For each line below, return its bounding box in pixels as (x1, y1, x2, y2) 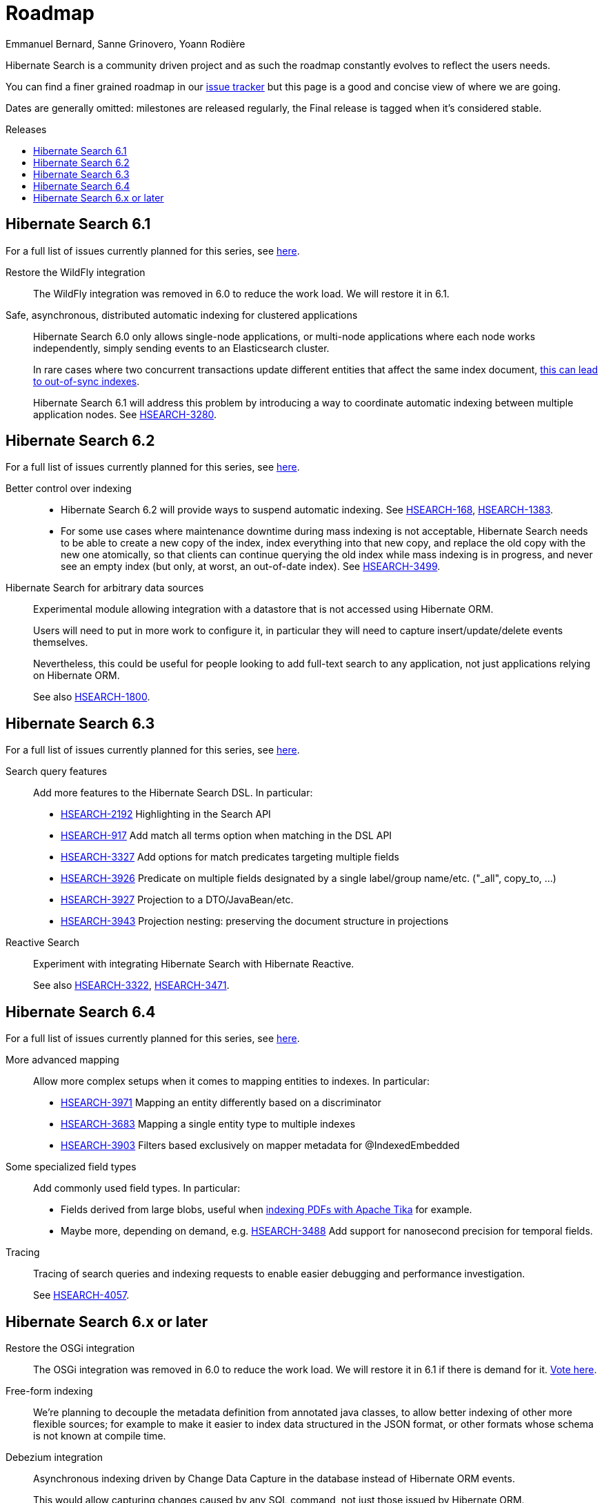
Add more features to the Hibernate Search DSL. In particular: (33, 787, 313, 799)
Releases (6, 123, 47, 135)
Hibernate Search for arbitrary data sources (6, 582, 204, 594)
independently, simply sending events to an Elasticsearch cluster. (33, 342, 330, 354)
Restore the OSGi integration (6, 1342, 135, 1354)
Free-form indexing (6, 1384, 93, 1397)
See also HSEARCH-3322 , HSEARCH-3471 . (33, 979, 230, 992)
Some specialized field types (6, 1161, 137, 1173)
